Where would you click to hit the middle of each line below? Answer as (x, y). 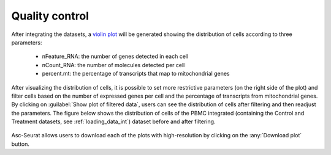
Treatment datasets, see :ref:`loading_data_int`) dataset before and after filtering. (113, 121)
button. (21, 144)
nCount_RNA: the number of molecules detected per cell (113, 65)
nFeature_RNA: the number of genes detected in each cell (115, 56)
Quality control (50, 16)
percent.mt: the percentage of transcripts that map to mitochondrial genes (136, 74)
